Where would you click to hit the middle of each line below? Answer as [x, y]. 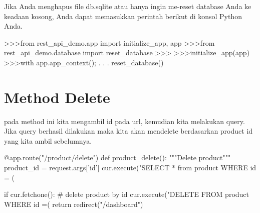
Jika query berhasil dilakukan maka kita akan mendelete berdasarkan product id [128, 131]
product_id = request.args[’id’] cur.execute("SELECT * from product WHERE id [130, 168]
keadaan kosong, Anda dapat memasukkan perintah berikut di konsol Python [123, 16]
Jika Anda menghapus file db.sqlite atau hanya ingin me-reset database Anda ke [128, 6]
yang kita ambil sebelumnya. [48, 140]
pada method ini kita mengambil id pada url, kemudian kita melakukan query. [124, 121]
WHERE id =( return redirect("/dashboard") [74, 204]
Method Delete [57, 97]
